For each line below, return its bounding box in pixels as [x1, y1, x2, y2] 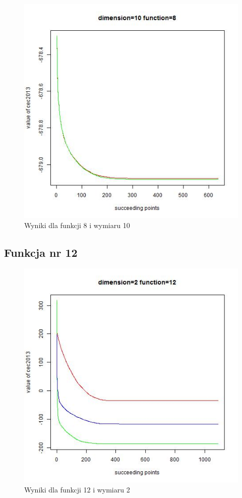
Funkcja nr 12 [4, 244, 78, 260]
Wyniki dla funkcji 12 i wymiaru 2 [24, 484, 130, 494]
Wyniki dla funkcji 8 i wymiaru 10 [24, 219, 130, 230]
